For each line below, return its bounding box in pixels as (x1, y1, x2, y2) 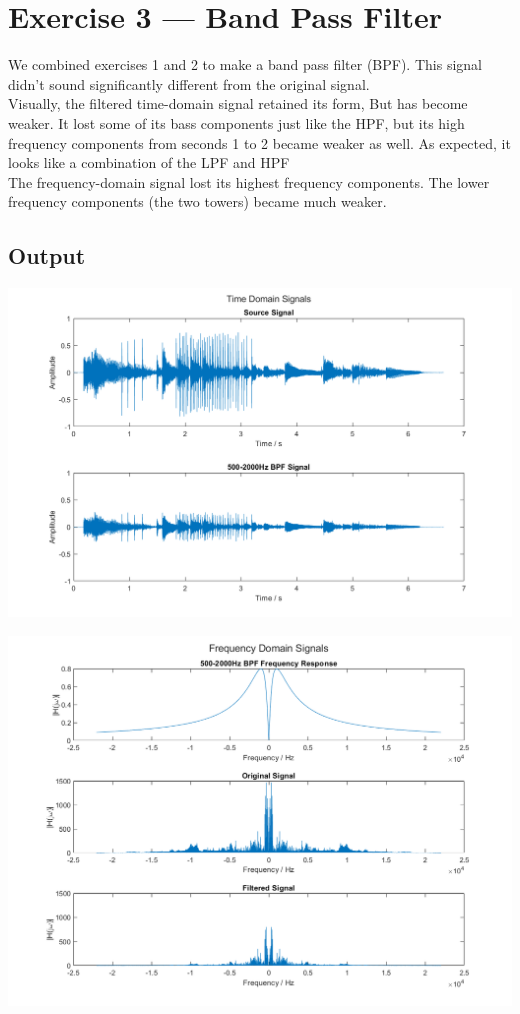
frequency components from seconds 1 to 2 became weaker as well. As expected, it (8, 132, 511, 153)
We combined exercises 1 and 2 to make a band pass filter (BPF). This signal (8, 54, 482, 75)
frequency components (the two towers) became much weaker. (8, 191, 387, 212)
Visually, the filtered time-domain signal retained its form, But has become (8, 93, 468, 114)
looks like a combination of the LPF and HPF (8, 152, 290, 173)
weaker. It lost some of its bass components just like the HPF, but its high (8, 112, 465, 133)
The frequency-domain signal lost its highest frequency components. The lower (8, 171, 490, 192)
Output (8, 240, 86, 271)
